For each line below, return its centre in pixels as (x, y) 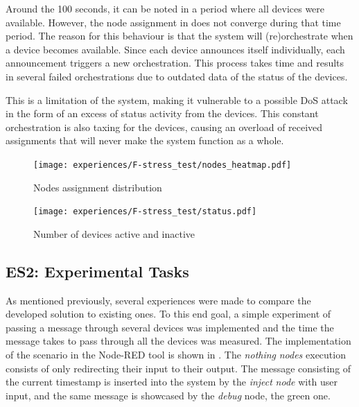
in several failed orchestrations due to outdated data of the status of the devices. (177, 76)
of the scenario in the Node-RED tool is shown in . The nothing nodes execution (176, 355)
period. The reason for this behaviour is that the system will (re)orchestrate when (179, 36)
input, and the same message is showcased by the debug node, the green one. (168, 395)
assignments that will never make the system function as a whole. (145, 140)
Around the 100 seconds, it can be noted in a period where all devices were (165, 8)
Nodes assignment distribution (98, 187)
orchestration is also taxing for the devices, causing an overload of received (164, 127)
